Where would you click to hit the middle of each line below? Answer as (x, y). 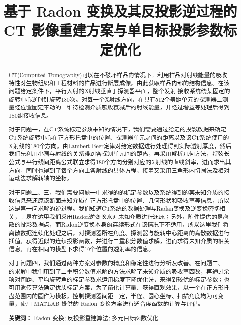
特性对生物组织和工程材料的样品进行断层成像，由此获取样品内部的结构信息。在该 (119, 83)
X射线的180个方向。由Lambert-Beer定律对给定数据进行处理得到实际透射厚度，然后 (120, 145)
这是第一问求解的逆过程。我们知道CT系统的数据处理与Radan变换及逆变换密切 (114, 208)
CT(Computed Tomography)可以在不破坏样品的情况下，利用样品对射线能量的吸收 (118, 75)
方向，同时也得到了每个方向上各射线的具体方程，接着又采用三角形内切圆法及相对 (119, 170)
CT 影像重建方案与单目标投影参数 (113, 30)
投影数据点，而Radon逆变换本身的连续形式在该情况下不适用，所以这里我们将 (124, 225)
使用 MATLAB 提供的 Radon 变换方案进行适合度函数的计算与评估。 (112, 304)
